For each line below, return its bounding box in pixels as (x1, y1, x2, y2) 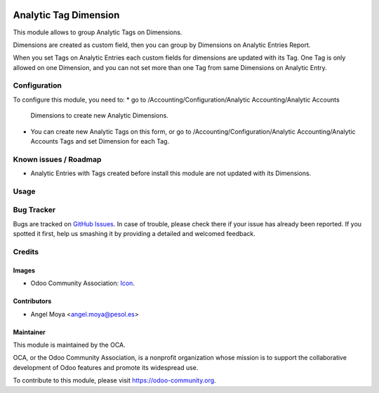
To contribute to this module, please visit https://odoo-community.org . (13, 376, 217, 385)
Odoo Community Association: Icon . (30, 279, 135, 287)
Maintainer (13, 328, 46, 336)
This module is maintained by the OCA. (13, 340, 126, 349)
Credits (13, 247, 39, 256)
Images (13, 266, 35, 275)
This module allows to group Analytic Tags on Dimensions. (13, 28, 182, 36)
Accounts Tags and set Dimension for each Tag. (30, 137, 170, 145)
